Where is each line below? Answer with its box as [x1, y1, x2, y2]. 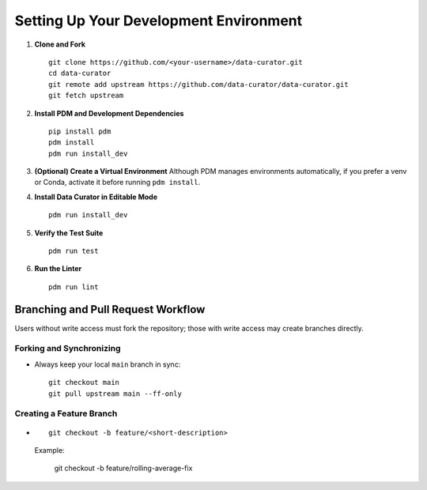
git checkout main [48, 378, 120, 387]
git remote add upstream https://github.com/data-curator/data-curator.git [48, 80, 349, 89]
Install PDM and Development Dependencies [34, 108, 184, 118]
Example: [34, 445, 65, 454]
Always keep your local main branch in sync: [34, 360, 181, 369]
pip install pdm [48, 126, 111, 136]
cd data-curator [48, 69, 111, 78]
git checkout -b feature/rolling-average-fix [54, 463, 193, 473]
